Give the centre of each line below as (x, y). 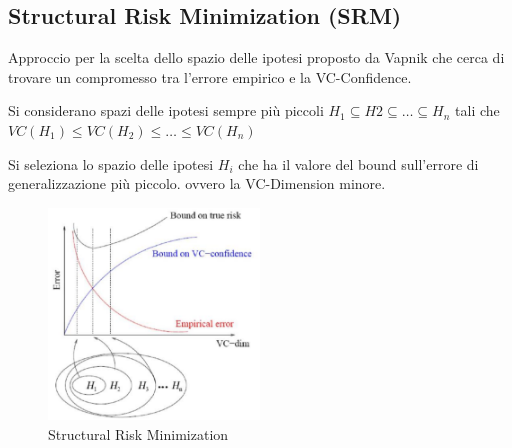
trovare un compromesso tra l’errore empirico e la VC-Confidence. (210, 76)
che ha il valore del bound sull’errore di (358, 163)
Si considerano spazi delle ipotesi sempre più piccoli (166, 110)
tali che (477, 110)
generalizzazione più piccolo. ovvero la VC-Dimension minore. (197, 183)
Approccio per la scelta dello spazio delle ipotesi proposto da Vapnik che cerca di (256, 57)
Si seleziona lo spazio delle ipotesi (111, 163)
